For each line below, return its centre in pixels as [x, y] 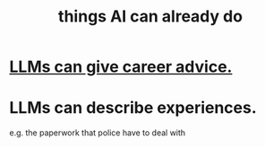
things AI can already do [150, 17]
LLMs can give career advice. [121, 67]
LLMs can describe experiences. [133, 108]
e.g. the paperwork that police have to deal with [98, 133]
